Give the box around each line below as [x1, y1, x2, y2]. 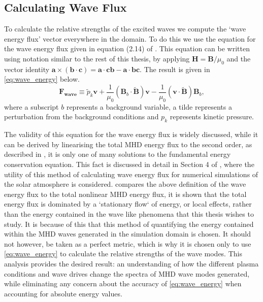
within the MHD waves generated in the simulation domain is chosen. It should [4, 228, 251, 239]
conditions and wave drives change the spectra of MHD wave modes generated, [4, 268, 250, 279]
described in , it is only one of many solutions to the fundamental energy [4, 149, 231, 159]
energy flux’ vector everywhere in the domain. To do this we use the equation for [4, 33, 256, 44]
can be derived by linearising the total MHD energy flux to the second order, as [4, 139, 252, 149]
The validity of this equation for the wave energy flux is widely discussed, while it [4, 129, 258, 140]
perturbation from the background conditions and [4, 111, 159, 122]
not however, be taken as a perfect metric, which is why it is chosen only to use [4, 238, 251, 249]
